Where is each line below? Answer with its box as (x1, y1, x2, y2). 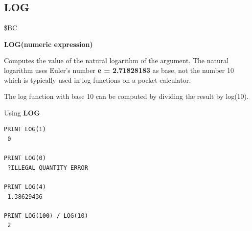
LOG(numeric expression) (4, 39, 93, 49)
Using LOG (4, 107, 40, 117)
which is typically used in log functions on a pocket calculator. (4, 74, 191, 85)
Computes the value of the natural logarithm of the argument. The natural (4, 55, 229, 66)
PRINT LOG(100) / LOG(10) (4, 212, 88, 219)
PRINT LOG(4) (4, 183, 46, 190)
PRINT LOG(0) (4, 155, 46, 162)
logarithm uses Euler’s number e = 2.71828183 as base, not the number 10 (4, 65, 234, 75)
